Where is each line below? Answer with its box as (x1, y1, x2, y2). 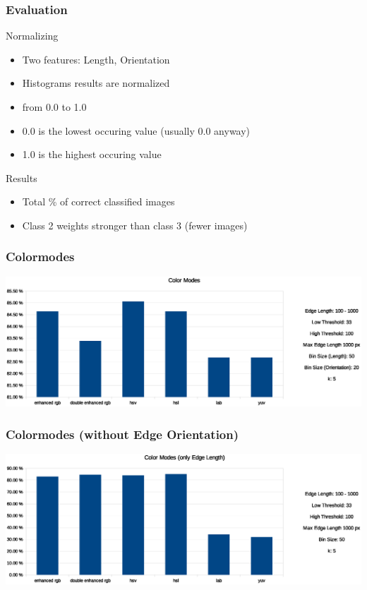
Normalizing (6, 28, 59, 43)
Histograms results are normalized (22, 76, 170, 90)
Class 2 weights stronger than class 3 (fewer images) (22, 217, 248, 232)
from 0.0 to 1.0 (22, 100, 87, 114)
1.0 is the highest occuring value (22, 147, 162, 162)
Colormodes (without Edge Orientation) (6, 425, 239, 442)
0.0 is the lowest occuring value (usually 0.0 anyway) (22, 123, 251, 138)
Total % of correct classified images (22, 194, 175, 209)
